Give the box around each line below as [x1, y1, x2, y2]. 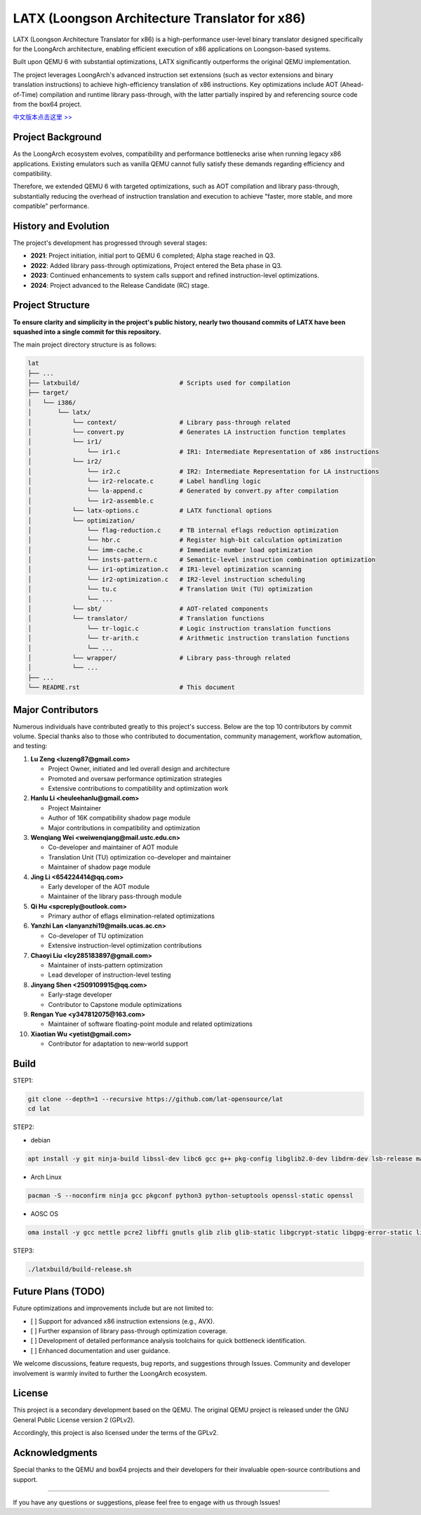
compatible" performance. [13, 202, 90, 211]
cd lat [27, 1105, 51, 1113]
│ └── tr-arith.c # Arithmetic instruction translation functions [27, 634, 350, 642]
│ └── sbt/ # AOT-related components [27, 605, 269, 613]
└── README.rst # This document [27, 683, 235, 691]
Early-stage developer [48, 990, 112, 999]
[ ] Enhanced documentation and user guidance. [30, 1346, 171, 1354]
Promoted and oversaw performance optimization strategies [48, 774, 222, 782]
